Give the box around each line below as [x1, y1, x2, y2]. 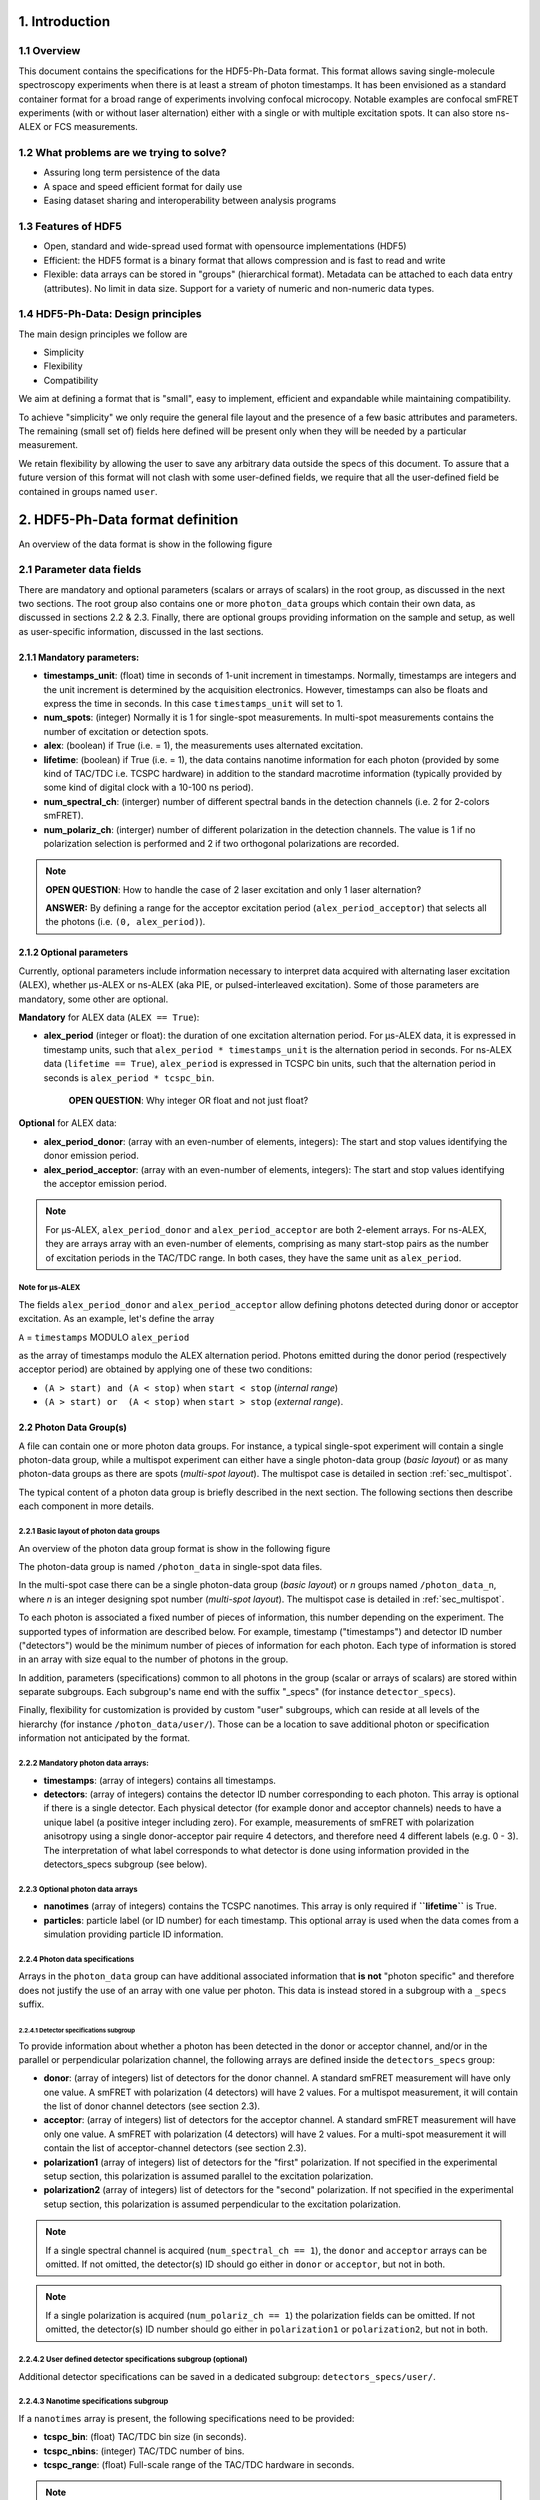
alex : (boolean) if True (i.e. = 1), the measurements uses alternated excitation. [43, 740, 364, 752]
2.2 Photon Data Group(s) [18, 1421, 127, 1434]
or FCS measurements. [43, 121, 139, 133]
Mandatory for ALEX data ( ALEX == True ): [18, 1011, 200, 1024]
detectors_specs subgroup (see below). [43, 1858, 208, 1870]
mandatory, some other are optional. [18, 993, 169, 1005]
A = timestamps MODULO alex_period [18, 1331, 190, 1343]
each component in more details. [18, 1500, 155, 1512]
